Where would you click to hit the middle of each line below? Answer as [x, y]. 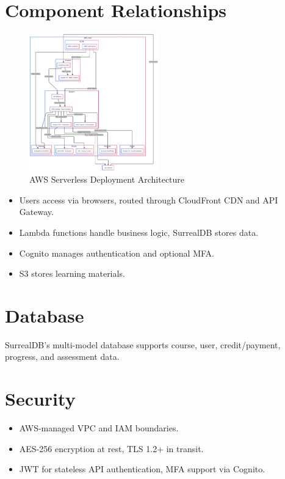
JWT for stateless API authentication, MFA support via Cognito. [142, 469]
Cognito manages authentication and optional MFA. [117, 253]
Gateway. [36, 212]
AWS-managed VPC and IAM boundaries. [99, 428]
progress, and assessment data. [62, 357]
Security [40, 399]
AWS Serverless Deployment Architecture [107, 179]
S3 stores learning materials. [72, 273]
